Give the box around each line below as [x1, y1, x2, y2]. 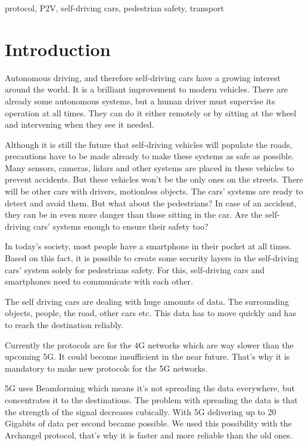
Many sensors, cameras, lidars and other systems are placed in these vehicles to [5, 161, 294, 174]
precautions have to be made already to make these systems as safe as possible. [5, 150, 294, 162]
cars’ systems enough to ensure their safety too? [33, 220, 209, 232]
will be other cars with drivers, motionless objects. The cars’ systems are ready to [5, 185, 303, 197]
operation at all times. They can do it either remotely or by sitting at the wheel [5, 106, 297, 119]
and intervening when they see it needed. [5, 118, 154, 131]
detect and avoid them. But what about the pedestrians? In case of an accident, [5, 196, 297, 209]
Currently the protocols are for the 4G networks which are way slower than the [5, 338, 294, 351]
